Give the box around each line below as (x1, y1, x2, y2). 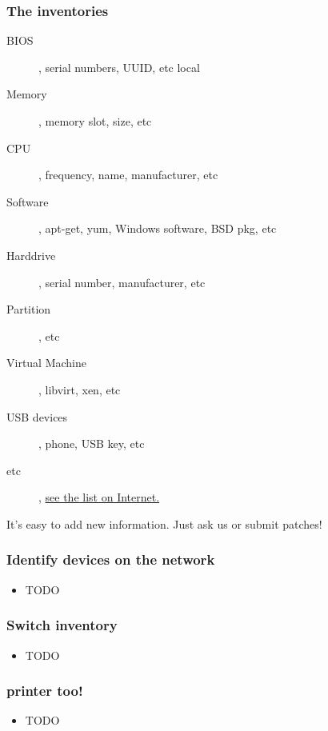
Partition (6, 301, 51, 318)
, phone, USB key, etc (38, 435, 145, 452)
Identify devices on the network (6, 549, 215, 569)
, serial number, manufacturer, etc (38, 274, 206, 290)
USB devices (6, 408, 68, 425)
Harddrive (6, 246, 56, 263)
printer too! (6, 681, 83, 701)
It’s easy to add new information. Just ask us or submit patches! (6, 515, 322, 532)
